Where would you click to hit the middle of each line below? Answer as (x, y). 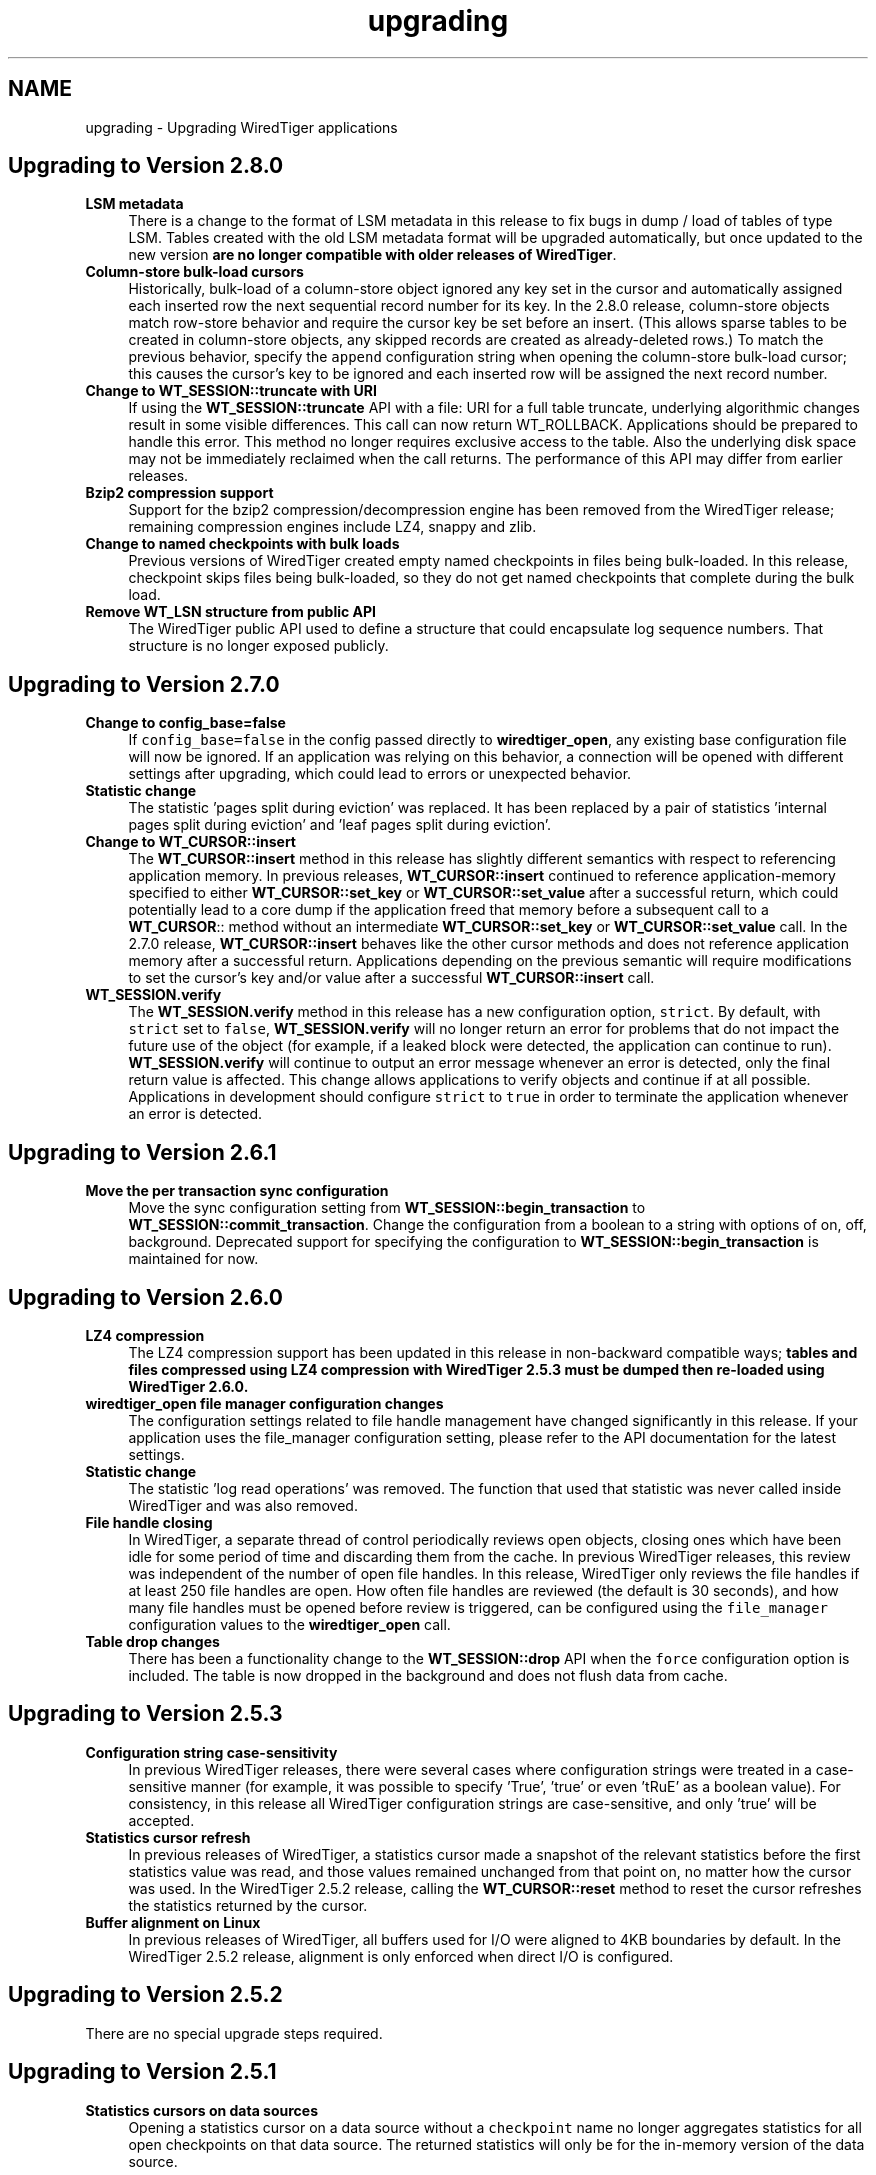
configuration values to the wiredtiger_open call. (289, 1624)
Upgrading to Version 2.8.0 (146, 166)
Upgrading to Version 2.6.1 (142, 1152)
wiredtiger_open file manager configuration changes (264, 1403)
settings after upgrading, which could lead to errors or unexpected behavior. (380, 774)
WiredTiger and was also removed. (243, 1505)
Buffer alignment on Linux (173, 1922)
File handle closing (149, 1522)
